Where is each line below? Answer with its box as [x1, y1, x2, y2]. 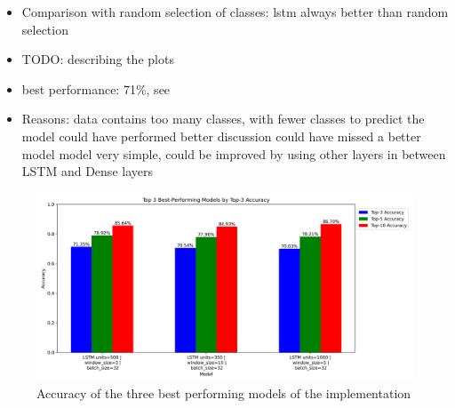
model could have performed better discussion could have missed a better [21, 126, 421, 145]
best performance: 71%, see [21, 79, 171, 98]
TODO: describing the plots [21, 50, 174, 68]
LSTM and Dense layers [21, 162, 153, 180]
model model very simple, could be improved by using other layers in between [21, 144, 446, 163]
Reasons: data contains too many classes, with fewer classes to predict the [21, 109, 425, 128]
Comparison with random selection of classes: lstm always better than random [21, 3, 449, 20]
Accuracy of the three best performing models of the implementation [36, 384, 411, 403]
